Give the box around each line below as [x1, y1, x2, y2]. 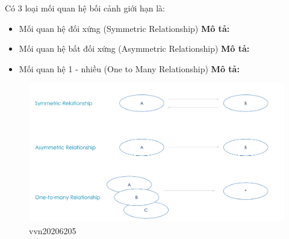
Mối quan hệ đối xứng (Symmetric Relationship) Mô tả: [19, 22, 230, 34]
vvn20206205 [29, 224, 76, 237]
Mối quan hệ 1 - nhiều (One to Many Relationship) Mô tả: [19, 62, 240, 75]
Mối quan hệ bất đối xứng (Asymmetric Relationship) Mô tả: [19, 42, 250, 55]
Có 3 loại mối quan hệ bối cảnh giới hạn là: [5, 2, 166, 14]
